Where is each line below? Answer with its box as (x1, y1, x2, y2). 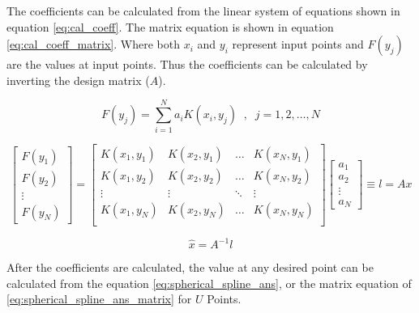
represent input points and (232, 36, 364, 53)
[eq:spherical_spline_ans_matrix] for (6, 290, 192, 307)
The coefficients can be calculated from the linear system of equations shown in (6, 2, 400, 19)
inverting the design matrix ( (6, 71, 150, 88)
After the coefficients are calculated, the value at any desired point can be (6, 259, 374, 276)
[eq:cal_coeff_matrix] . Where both (6, 36, 180, 53)
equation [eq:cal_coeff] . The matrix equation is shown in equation (6, 18, 334, 35)
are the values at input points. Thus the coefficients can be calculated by (6, 56, 368, 73)
